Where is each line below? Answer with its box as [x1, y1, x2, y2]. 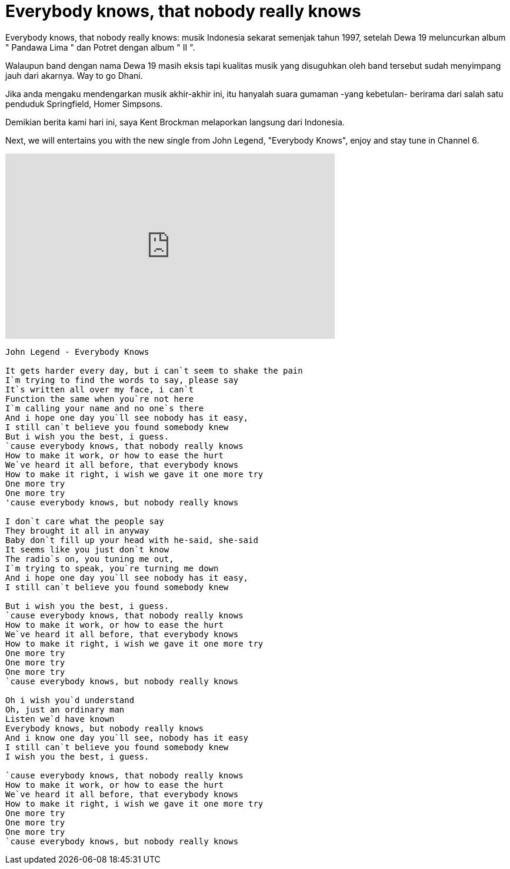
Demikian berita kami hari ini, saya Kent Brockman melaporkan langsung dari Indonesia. [5, 116, 345, 127]
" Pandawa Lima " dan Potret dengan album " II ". [5, 42, 195, 52]
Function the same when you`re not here [5, 394, 194, 404]
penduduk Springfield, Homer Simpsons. [5, 98, 163, 109]
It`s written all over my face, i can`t [5, 384, 194, 394]
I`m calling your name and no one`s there [5, 403, 204, 413]
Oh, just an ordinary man [5, 704, 125, 714]
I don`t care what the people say [5, 516, 164, 526]
